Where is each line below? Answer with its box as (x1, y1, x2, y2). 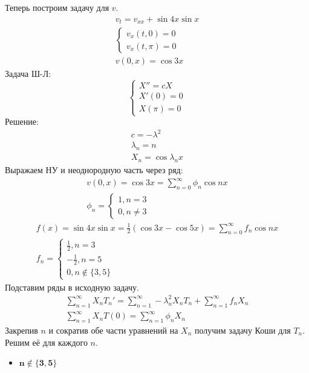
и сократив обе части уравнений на (48, 323, 178, 336)
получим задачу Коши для (195, 323, 291, 336)
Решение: (5, 115, 39, 128)
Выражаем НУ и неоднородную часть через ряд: (5, 163, 183, 176)
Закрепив (5, 323, 38, 336)
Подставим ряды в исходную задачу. (5, 280, 139, 293)
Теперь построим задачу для (5, 1, 109, 13)
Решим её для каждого (5, 335, 88, 348)
